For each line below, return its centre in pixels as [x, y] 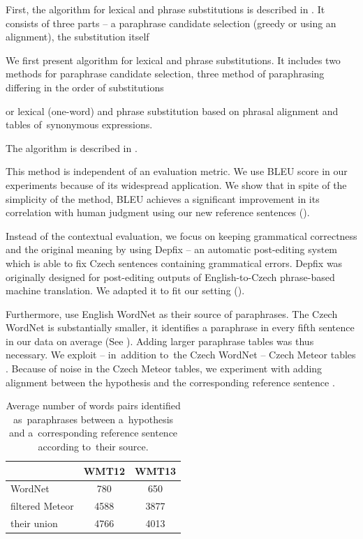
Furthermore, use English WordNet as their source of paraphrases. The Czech [172, 313]
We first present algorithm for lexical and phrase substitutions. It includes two [173, 60]
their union [34, 523]
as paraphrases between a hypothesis [94, 419]
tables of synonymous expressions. [79, 124]
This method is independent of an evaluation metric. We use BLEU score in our [177, 171]
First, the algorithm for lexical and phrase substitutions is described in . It [165, 9]
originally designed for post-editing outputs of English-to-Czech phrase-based [170, 276]
